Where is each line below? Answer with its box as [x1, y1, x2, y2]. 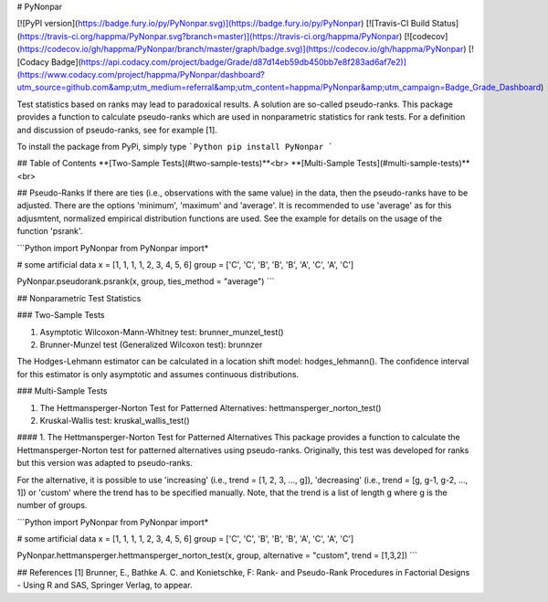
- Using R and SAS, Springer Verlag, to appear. [16, 580, 193, 591]
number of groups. [16, 500, 88, 511]
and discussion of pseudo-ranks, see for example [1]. [16, 124, 218, 135]
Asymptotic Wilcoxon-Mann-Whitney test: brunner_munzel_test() [39, 326, 284, 337]
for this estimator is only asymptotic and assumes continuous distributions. [16, 368, 300, 379]
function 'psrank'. [16, 226, 83, 237]
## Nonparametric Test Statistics [16, 292, 142, 303]
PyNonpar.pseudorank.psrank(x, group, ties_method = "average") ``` [16, 276, 275, 287]
